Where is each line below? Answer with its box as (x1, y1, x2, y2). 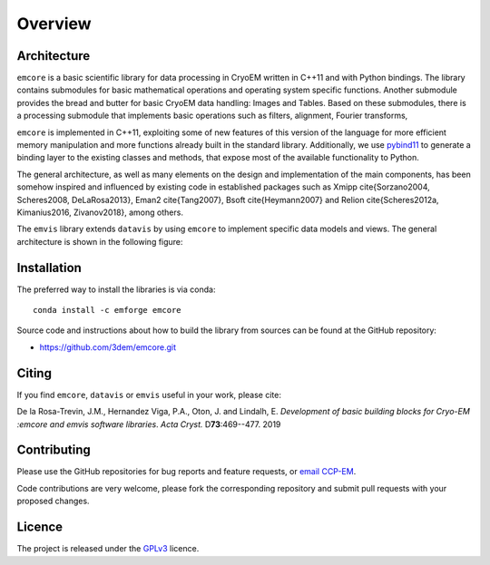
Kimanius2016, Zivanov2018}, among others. (16, 207, 183, 218)
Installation (16, 259, 82, 276)
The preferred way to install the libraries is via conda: (16, 284, 216, 295)
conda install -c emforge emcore (33, 305, 181, 316)
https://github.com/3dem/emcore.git (39, 341, 177, 353)
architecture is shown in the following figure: (16, 236, 183, 247)
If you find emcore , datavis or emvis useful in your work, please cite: (16, 389, 281, 400)
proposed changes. (16, 495, 90, 507)
